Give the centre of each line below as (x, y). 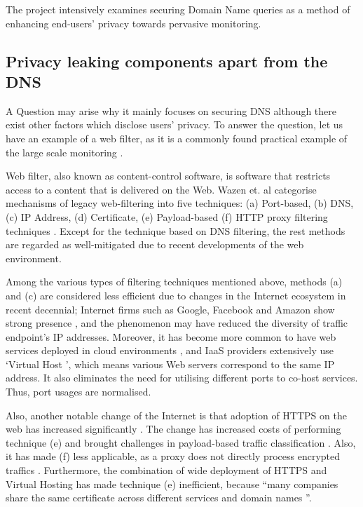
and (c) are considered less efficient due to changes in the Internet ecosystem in (176, 295)
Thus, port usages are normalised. (78, 392)
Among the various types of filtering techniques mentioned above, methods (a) (174, 282)
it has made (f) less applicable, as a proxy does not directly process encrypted (173, 456)
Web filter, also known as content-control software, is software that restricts (168, 176)
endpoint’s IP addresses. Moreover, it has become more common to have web (171, 336)
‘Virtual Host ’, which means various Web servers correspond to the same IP (170, 364)
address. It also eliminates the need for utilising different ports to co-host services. (182, 378)
